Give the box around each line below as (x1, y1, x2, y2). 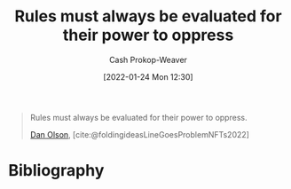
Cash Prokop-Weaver (108, 54, 188, 65)
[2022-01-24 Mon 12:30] (103, 71, 193, 82)
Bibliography (8, 161, 105, 181)
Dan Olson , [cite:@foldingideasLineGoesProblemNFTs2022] (29, 129, 250, 139)
